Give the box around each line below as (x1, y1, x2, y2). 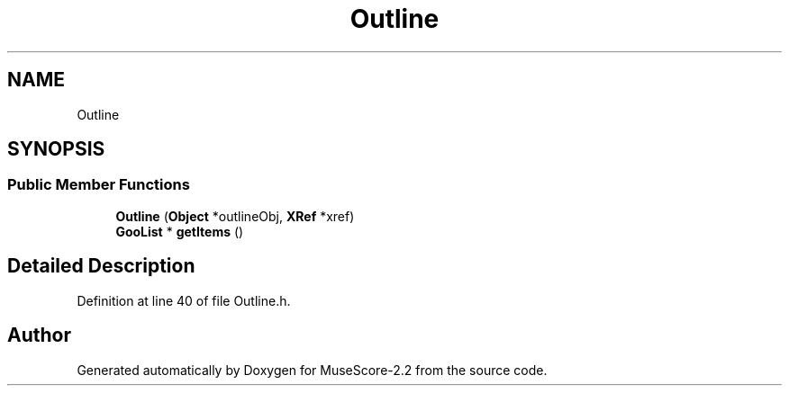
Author (7, 324, 71, 347)
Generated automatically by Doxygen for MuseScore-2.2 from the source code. (77, 362, 548, 378)
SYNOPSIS (7, 138, 105, 161)
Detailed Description (7, 255, 195, 278)
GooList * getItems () (115, 223, 244, 239)
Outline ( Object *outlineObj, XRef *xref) (115, 208, 355, 224)
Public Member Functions (7, 175, 190, 194)
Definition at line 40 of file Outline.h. (77, 292, 291, 308)
